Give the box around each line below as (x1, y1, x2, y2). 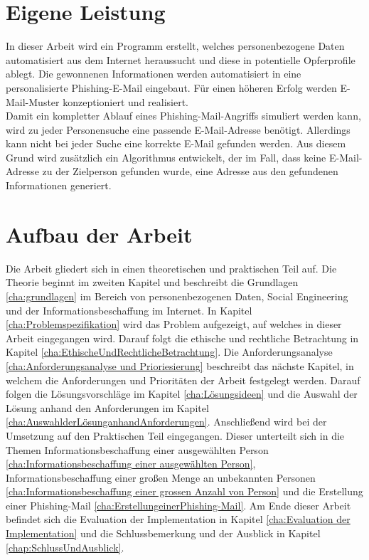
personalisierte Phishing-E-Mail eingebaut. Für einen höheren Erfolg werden (6, 80, 337, 95)
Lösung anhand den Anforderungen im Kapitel (6, 400, 209, 415)
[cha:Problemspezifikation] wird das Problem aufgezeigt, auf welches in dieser (6, 317, 342, 332)
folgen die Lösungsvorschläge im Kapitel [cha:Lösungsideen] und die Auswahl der (6, 386, 358, 401)
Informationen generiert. (6, 178, 112, 193)
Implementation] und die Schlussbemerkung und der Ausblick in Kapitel (6, 526, 321, 541)
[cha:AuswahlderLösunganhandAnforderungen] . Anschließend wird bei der (6, 414, 327, 429)
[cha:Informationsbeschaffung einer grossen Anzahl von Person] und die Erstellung (6, 484, 363, 499)
